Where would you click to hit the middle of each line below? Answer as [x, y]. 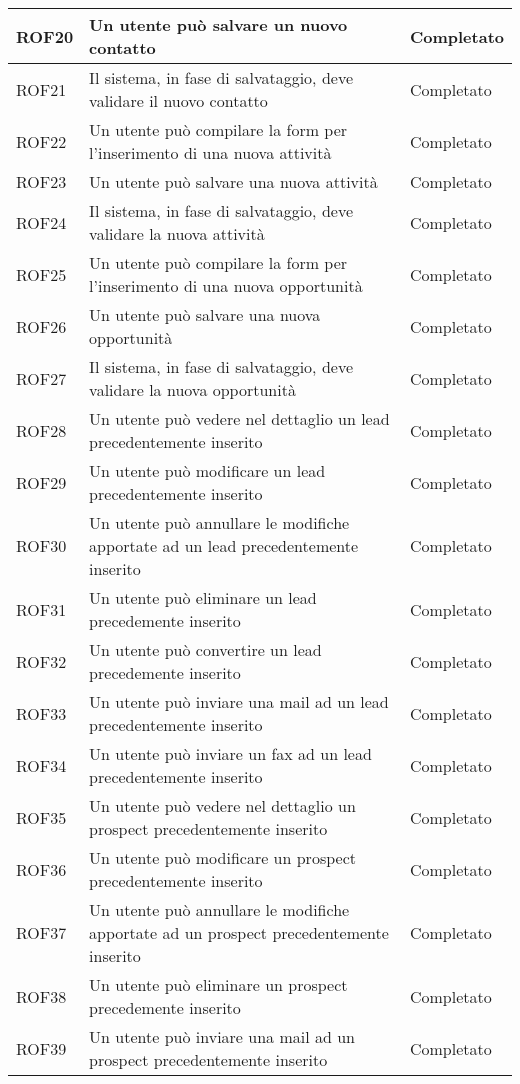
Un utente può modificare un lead [207, 470]
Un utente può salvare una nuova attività [233, 181]
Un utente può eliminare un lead [203, 597]
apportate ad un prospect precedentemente [239, 932]
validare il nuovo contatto [178, 100]
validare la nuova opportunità [192, 389]
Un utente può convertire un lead [205, 649]
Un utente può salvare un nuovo [218, 24]
